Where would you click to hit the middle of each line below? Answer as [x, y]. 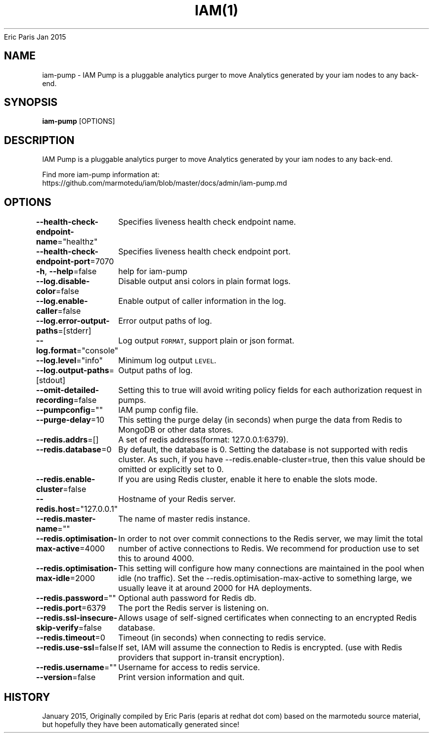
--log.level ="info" [69, 361]
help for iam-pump [153, 271]
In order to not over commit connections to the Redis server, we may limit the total [271, 539]
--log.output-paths [72, 370]
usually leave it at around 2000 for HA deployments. [215, 588]
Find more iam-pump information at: [101, 175]
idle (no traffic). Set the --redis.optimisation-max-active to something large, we [265, 578]
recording [55, 400]
